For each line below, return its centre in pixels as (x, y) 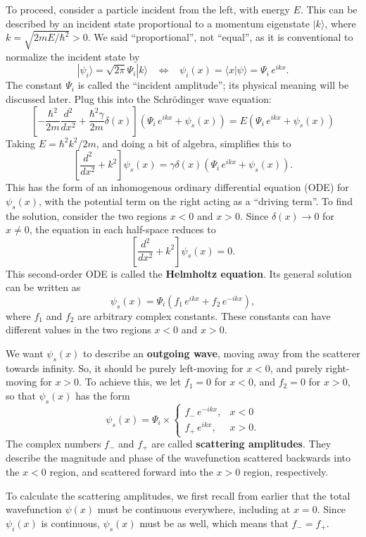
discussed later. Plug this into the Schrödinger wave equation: (139, 98)
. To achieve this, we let (130, 382)
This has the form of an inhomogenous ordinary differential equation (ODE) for (177, 187)
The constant (34, 85)
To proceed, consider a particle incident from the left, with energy (148, 9)
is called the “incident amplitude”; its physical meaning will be (213, 85)
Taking (21, 143)
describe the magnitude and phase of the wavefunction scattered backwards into (178, 458)
